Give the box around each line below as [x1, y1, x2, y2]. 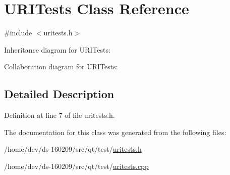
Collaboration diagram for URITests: [4, 61, 118, 72]
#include [4, 27, 32, 38]
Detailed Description [4, 86, 114, 102]
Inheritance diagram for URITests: [4, 44, 110, 55]
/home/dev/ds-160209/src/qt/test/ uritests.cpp [4, 160, 149, 171]
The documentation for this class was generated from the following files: [4, 126, 226, 137]
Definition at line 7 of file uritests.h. [4, 110, 115, 120]
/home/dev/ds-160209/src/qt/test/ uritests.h [4, 144, 142, 154]
